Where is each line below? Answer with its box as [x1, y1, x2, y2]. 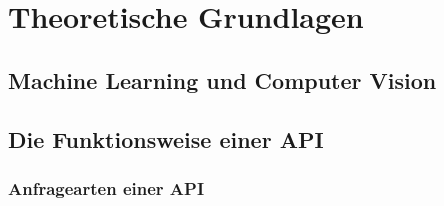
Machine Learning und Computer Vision [8, 64, 437, 95]
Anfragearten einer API [8, 175, 205, 200]
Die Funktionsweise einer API [8, 123, 324, 154]
